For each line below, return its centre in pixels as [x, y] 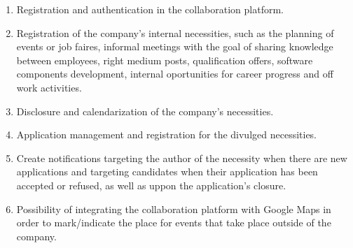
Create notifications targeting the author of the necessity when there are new [182, 158]
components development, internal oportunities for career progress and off [175, 74]
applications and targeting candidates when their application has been [167, 172]
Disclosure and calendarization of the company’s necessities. [145, 111]
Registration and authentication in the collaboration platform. [150, 9]
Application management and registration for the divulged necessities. [167, 134]
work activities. [49, 87]
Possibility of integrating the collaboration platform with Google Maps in [174, 209]
